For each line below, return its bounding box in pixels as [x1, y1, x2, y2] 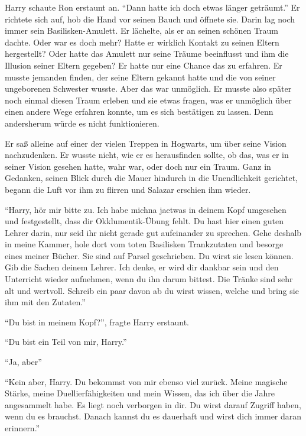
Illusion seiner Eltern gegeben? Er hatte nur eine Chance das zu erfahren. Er [5, 59, 282, 71]
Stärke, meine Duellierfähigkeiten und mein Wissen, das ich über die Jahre [5, 387, 275, 399]
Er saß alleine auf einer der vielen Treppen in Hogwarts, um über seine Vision [5, 137, 287, 149]
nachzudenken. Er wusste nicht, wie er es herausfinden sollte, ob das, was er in [5, 148, 289, 161]
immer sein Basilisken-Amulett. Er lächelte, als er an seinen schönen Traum [5, 24, 278, 37]
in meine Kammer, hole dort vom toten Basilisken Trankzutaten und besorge [5, 238, 284, 250]
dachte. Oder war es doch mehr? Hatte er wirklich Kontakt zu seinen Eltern [5, 35, 279, 48]
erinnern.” [5, 422, 40, 434]
